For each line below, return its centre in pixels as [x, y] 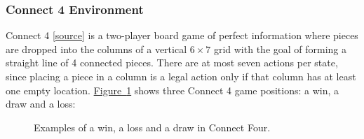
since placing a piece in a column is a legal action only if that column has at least [181, 76]
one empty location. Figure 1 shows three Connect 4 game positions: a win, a [173, 90]
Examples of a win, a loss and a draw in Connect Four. [152, 127]
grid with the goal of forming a [280, 49]
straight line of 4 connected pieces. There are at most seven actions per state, [172, 63]
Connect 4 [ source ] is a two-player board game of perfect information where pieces [182, 35]
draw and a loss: [41, 104]
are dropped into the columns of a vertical [96, 49]
